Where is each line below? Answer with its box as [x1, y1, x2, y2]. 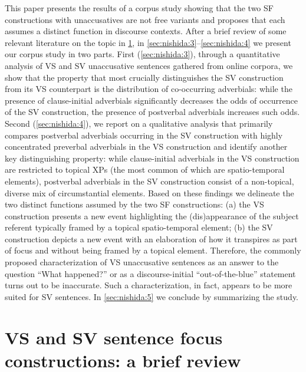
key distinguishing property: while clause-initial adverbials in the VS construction [5, 152, 300, 164]
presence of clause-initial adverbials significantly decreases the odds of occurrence [5, 94, 298, 106]
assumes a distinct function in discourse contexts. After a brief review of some [5, 25, 287, 37]
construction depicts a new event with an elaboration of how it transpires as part [5, 232, 298, 245]
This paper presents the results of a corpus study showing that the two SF [5, 2, 274, 14]
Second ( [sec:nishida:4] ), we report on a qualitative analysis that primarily [5, 117, 273, 129]
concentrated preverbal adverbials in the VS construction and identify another [5, 140, 288, 153]
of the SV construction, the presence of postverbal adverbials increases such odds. [5, 106, 300, 118]
